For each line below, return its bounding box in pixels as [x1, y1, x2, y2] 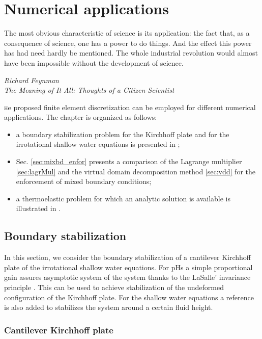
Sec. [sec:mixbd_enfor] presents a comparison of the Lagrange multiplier [16, 156, 242, 167]
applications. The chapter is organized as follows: [4, 112, 157, 122]
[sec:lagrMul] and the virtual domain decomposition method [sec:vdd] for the [16, 166, 255, 176]
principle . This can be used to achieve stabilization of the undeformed [4, 282, 224, 293]
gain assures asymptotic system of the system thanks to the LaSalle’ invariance [4, 272, 251, 282]
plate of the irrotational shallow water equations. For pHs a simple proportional [4, 262, 253, 272]
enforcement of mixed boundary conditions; [16, 176, 152, 187]
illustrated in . [16, 203, 61, 214]
